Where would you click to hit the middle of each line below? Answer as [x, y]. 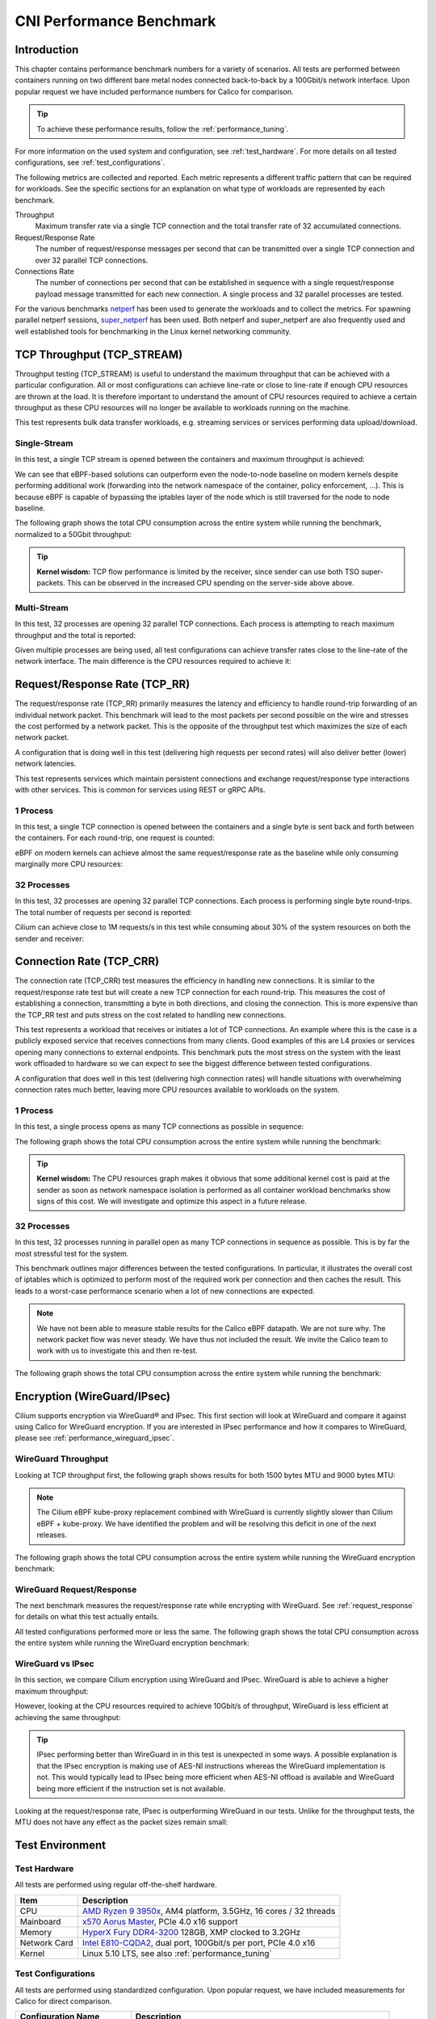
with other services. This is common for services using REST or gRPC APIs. [140, 789]
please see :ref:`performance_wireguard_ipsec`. [95, 1438]
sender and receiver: [50, 938]
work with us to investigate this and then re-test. [117, 1351]
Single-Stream [44, 443]
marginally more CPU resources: [69, 864]
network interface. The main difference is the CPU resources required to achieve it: [153, 661]
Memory [36, 1932]
